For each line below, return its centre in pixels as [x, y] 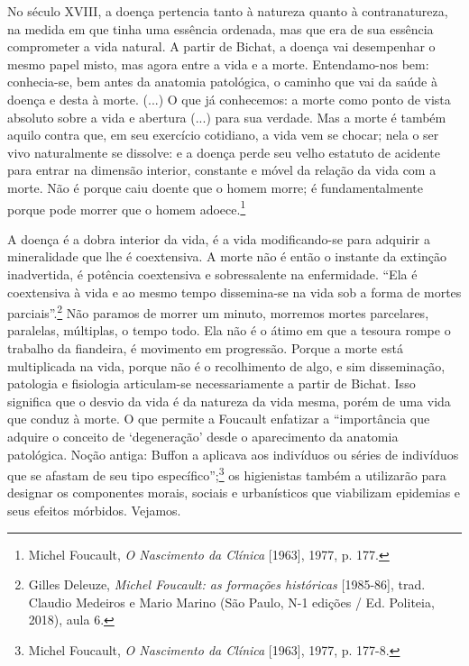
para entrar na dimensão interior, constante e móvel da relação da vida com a [222, 170]
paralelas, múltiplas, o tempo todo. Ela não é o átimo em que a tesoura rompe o [229, 330]
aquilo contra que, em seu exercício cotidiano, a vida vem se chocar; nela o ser [223, 135]
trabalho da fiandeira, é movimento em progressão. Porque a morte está [205, 348]
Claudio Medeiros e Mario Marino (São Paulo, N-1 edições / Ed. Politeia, [231, 602]
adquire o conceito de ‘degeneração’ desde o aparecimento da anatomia [203, 436]
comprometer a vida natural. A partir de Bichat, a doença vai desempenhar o [221, 46]
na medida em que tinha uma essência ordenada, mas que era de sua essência [221, 28]
